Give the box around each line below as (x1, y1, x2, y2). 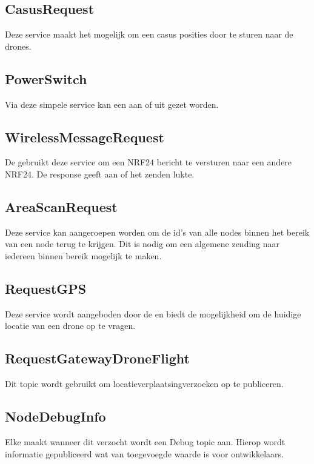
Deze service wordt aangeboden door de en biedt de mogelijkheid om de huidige (5, 307, 301, 320)
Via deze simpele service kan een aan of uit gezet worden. (5, 98, 219, 110)
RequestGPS (5, 279, 87, 297)
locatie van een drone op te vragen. (5, 319, 136, 332)
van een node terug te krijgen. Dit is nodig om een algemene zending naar (5, 237, 280, 250)
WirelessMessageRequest (5, 127, 164, 146)
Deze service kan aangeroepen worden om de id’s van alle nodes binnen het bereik (5, 225, 310, 238)
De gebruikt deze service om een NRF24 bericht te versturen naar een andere (5, 156, 292, 168)
